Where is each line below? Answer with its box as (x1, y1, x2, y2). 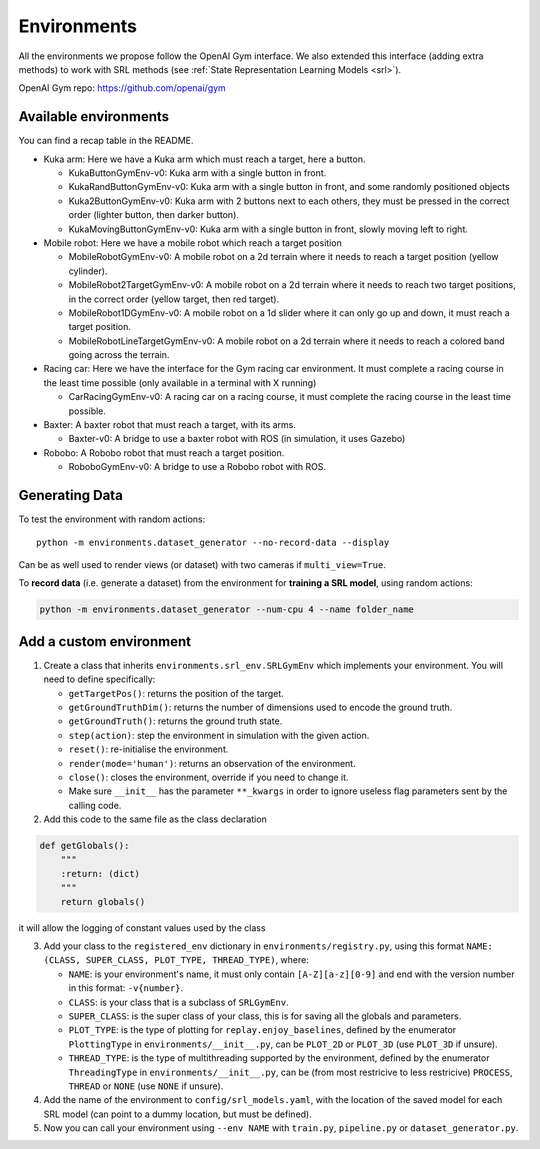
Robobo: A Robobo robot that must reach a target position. (43, 446, 285, 459)
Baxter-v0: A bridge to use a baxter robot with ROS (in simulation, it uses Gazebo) (68, 433, 406, 445)
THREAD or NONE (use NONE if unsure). (68, 1080, 224, 1092)
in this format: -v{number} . (68, 982, 184, 994)
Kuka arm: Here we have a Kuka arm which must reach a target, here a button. (43, 153, 366, 165)
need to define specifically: (43, 673, 156, 685)
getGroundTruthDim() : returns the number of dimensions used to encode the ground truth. (68, 701, 453, 713)
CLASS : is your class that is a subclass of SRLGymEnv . (68, 996, 289, 1008)
